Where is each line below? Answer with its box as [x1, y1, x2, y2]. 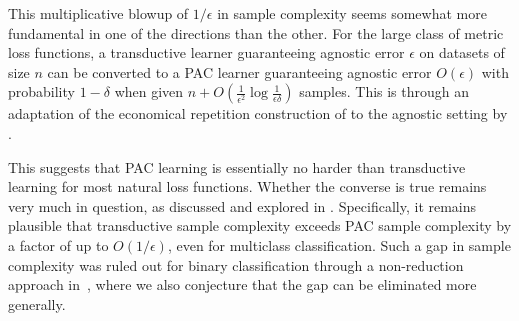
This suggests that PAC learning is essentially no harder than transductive [8, 156, 466, 177]
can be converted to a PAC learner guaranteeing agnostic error [47, 61, 432, 82]
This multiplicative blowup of [8, 3, 189, 23]
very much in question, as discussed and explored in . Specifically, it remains [8, 195, 477, 216]
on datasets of [419, 42, 505, 63]
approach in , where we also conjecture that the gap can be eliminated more [8, 274, 477, 295]
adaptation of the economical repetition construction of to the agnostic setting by [8, 103, 508, 124]
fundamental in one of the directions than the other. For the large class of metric [8, 22, 504, 43]
